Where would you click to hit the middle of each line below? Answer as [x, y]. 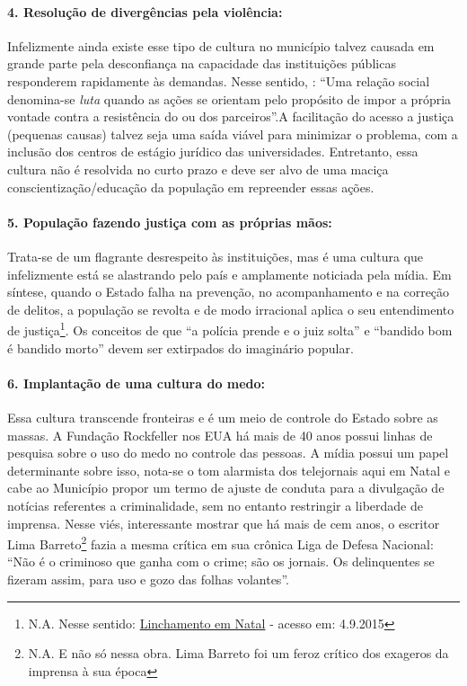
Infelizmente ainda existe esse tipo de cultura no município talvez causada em [221, 45]
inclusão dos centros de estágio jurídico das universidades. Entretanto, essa [213, 151]
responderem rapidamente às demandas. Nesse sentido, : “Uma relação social [219, 80]
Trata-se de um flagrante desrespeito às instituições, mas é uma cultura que [216, 256]
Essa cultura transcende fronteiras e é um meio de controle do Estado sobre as [223, 417]
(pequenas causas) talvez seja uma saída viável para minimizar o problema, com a [233, 134]
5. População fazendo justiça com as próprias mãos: [170, 222]
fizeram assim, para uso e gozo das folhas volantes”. [148, 579]
